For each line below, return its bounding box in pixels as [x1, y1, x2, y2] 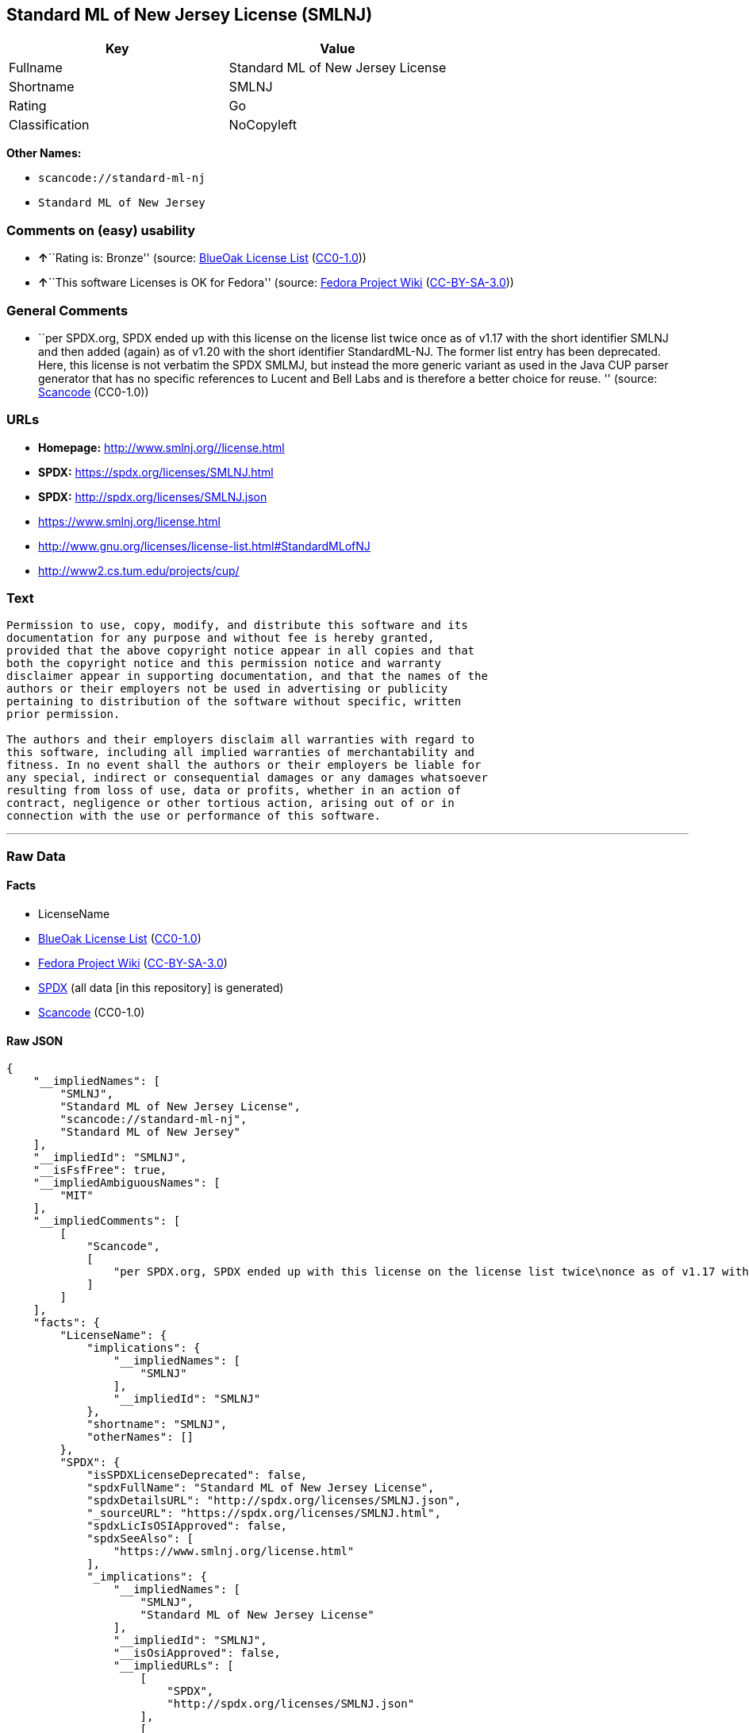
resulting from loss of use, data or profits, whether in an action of [6, 784, 462, 797]
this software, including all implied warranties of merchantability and [6, 746, 475, 759]
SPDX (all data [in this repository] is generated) [38, 981, 284, 995]
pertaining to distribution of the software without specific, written [6, 695, 462, 708]
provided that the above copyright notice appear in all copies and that [6, 644, 475, 658]
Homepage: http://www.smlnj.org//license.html [38, 440, 285, 454]
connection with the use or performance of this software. [6, 809, 382, 823]
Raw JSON [6, 1033, 63, 1048]
